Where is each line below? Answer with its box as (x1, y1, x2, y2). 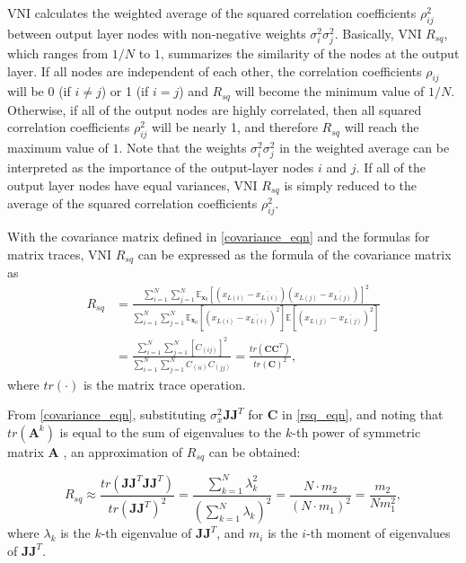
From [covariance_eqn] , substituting (7, 405, 207, 424)
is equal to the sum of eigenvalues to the (59, 422, 282, 441)
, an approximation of (63, 442, 183, 461)
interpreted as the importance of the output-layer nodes (7, 158, 314, 177)
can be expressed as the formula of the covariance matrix (137, 244, 452, 263)
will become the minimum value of (234, 82, 425, 101)
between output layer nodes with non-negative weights (7, 23, 306, 42)
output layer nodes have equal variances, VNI (7, 175, 258, 194)
